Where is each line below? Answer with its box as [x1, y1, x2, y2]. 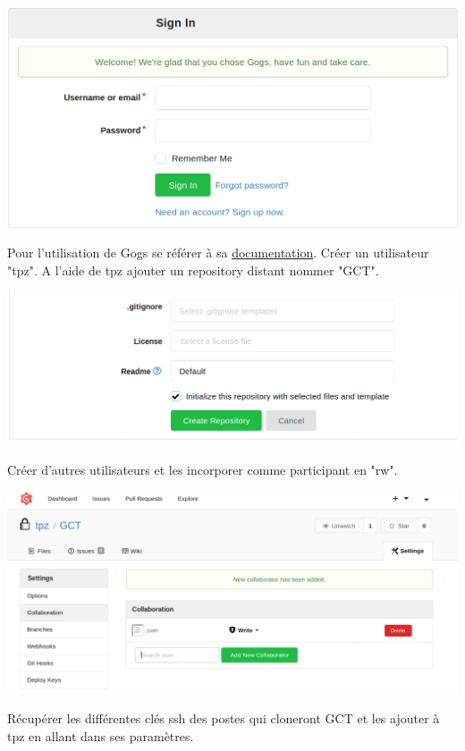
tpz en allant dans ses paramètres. [7, 726, 194, 745]
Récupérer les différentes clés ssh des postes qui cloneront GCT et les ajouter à [7, 709, 440, 728]
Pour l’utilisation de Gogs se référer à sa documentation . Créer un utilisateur [7, 243, 429, 262]
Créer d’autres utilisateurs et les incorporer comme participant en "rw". [7, 460, 398, 478]
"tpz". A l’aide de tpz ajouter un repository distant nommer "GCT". [7, 260, 379, 279]
